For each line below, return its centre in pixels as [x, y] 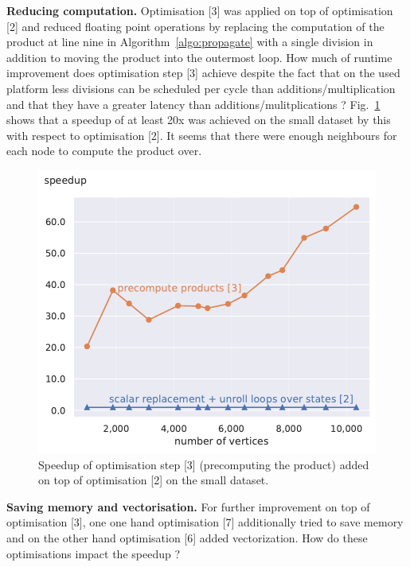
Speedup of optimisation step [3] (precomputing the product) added [204, 464]
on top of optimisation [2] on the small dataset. [154, 480]
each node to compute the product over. [104, 151]
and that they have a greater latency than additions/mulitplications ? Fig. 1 [193, 104]
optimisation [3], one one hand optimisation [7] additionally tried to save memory [205, 522]
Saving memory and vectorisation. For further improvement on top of [188, 506]
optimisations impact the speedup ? [94, 553]
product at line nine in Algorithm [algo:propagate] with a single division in [190, 42]
